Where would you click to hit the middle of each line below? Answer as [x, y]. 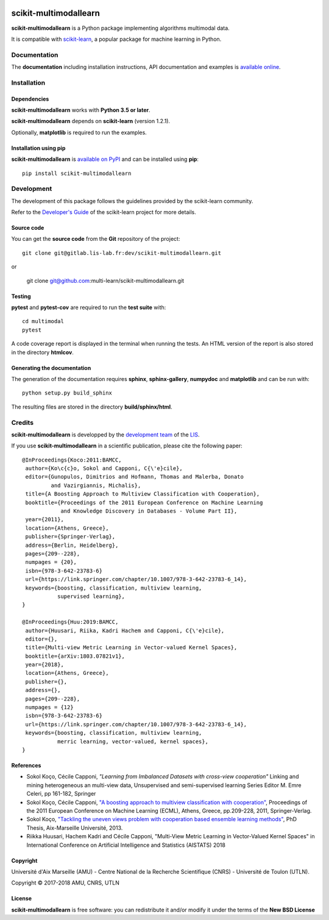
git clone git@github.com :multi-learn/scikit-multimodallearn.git [105, 280]
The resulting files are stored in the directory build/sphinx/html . [92, 407]
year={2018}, [44, 665]
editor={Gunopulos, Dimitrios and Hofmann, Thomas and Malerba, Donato [134, 477]
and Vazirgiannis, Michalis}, [96, 485]
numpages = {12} [49, 708]
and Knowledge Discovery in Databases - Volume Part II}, [149, 511]
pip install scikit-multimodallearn [77, 173]
